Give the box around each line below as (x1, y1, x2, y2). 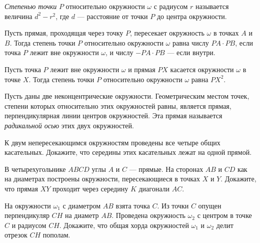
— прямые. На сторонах (129, 163, 203, 174)
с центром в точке (197, 210, 252, 220)
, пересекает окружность (129, 28, 204, 38)
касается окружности (170, 64, 234, 74)
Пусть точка (4, 64, 41, 74)
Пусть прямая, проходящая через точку (4, 28, 123, 38)
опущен (198, 200, 221, 210)
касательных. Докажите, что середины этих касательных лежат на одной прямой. (4, 147, 252, 157)
